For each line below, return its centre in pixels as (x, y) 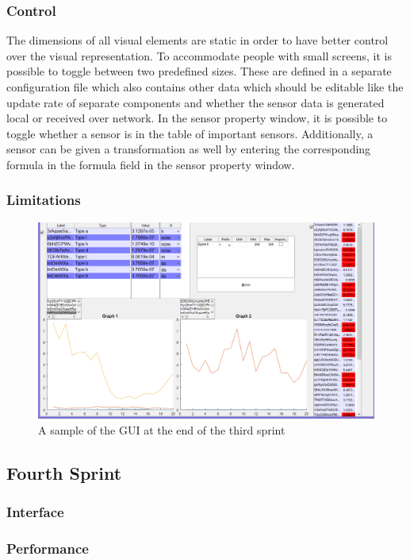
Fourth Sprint (64, 472)
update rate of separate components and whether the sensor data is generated (195, 102)
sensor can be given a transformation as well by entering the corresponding (189, 149)
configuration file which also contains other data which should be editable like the (205, 87)
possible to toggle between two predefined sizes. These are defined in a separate (199, 71)
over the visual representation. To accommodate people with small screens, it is (199, 55)
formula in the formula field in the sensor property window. (151, 164)
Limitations (44, 200)
